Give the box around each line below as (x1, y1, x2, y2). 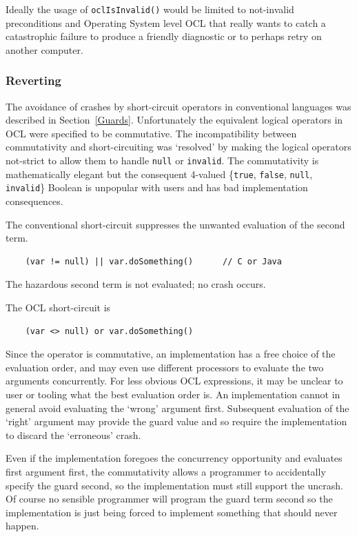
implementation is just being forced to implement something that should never (6, 505, 338, 519)
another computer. (6, 42, 83, 57)
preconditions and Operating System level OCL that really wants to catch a (6, 15, 326, 30)
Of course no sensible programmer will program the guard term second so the (6, 491, 333, 506)
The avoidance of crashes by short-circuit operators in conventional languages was (6, 99, 351, 113)
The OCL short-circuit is (6, 300, 111, 314)
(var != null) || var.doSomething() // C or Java (25, 256, 282, 266)
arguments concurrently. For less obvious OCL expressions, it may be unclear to (6, 373, 343, 388)
